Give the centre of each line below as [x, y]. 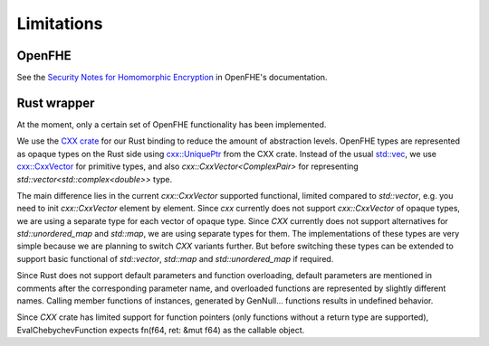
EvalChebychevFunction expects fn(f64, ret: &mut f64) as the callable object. [161, 330]
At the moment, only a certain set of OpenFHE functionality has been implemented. [172, 124]
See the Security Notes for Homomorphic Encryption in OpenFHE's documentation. [172, 78]
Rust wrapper [56, 103]
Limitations [60, 23]
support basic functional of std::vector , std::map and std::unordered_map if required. [175, 258]
